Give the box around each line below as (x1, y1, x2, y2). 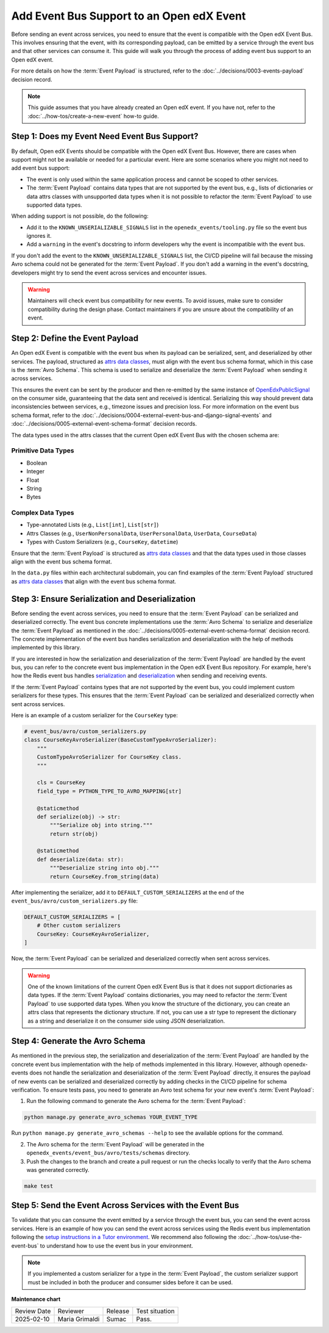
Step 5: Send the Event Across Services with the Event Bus (11, 1200, 239, 1210)
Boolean (26, 459, 48, 466)
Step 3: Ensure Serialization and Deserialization (11, 593, 196, 604)
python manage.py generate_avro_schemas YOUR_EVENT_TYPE (24, 1113, 198, 1121)
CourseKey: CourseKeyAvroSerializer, (37, 931, 150, 937)
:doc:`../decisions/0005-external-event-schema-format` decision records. (11, 420, 197, 427)
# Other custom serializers (37, 922, 121, 929)
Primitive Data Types (11, 446, 74, 455)
